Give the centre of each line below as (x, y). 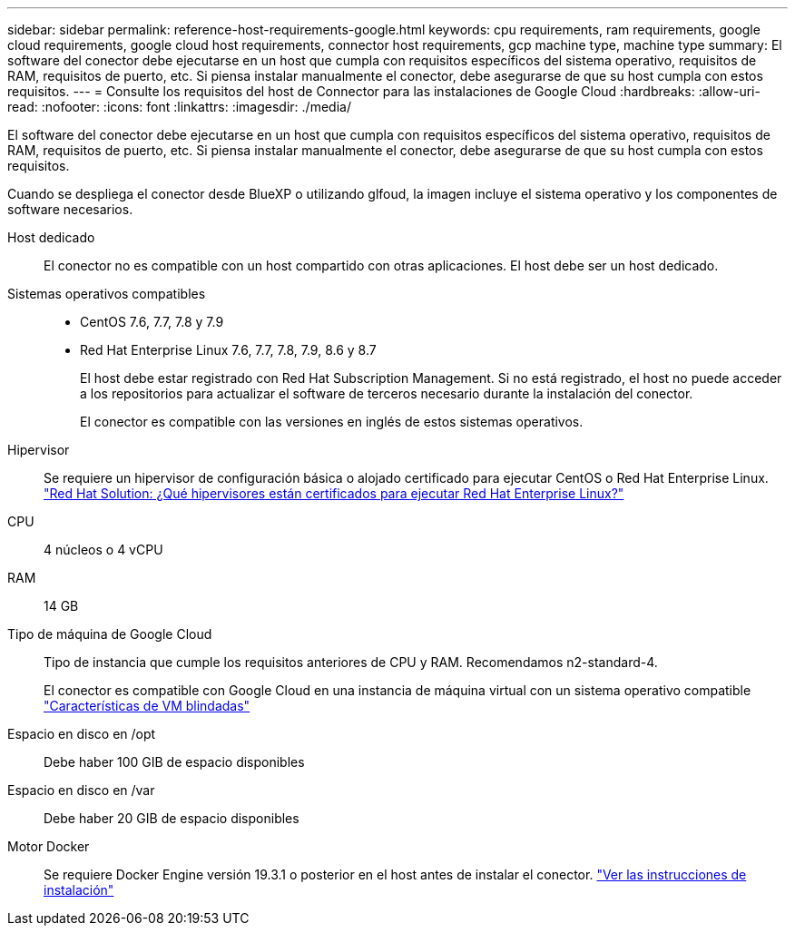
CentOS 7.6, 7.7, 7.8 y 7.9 (152, 322)
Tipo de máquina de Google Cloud (110, 634)
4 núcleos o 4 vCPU (103, 550)
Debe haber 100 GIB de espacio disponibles (174, 762)
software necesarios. (70, 209)
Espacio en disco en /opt (82, 734)
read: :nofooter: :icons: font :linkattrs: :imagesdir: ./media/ (179, 107)
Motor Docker (49, 846)
